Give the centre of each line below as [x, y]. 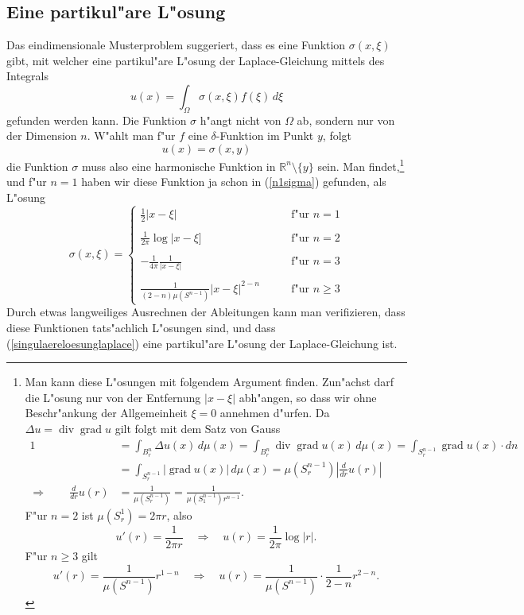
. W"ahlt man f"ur [131, 135]
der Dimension [42, 135]
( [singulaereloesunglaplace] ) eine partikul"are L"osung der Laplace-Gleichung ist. [202, 343]
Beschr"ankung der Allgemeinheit [106, 413]
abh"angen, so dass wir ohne [308, 397]
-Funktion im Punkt [265, 135]
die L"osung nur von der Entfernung [113, 397]
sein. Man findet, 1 [361, 164]
